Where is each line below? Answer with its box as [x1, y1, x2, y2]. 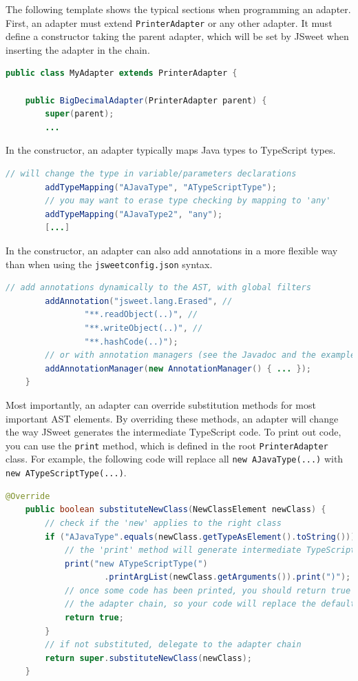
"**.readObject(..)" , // [84, 309, 198, 320]
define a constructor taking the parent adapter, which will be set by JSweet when [6, 29, 349, 43]
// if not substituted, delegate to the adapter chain [45, 640, 302, 650]
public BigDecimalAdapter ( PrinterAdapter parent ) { [25, 95, 267, 105]
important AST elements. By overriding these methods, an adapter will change [6, 411, 339, 425]
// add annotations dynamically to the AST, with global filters [6, 283, 311, 293]
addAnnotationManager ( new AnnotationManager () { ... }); [45, 363, 311, 374]
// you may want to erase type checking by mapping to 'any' [45, 196, 331, 206]
